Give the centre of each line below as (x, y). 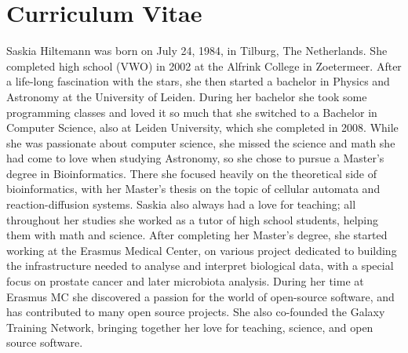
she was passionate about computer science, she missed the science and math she (201, 142)
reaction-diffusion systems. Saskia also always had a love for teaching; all (181, 204)
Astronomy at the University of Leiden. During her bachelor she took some (187, 96)
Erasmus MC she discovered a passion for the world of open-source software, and (200, 296)
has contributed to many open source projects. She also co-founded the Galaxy (196, 312)
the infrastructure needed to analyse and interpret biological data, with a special (200, 266)
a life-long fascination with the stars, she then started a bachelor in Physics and (198, 81)
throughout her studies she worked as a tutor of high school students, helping (192, 219)
